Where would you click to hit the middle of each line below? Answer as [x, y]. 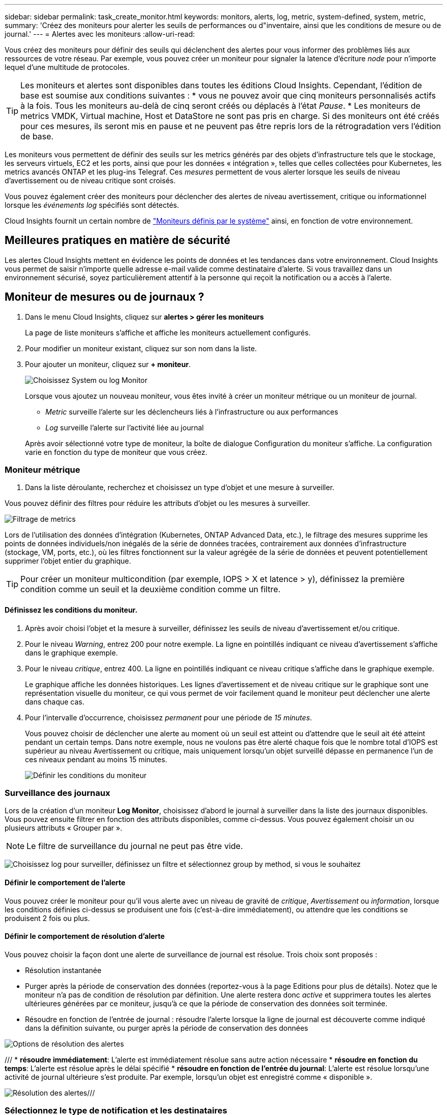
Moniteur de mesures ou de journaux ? [104, 297]
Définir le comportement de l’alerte [65, 883]
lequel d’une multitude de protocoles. [67, 67]
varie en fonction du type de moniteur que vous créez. [116, 452]
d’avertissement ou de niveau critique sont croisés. [90, 180]
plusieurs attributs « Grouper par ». [63, 828]
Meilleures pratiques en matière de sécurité [117, 240]
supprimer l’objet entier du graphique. [68, 561]
